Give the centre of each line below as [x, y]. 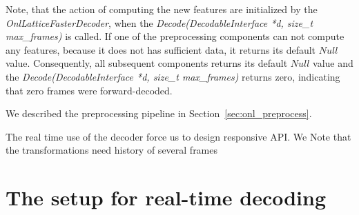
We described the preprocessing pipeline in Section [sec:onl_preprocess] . [159, 113]
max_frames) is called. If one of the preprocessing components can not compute [175, 36]
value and [333, 63]
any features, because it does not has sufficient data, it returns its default [161, 49]
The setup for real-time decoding [166, 197]
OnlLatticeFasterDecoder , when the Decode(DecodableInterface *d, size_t [159, 22]
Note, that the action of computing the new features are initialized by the [162, 9]
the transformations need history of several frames [112, 150]
